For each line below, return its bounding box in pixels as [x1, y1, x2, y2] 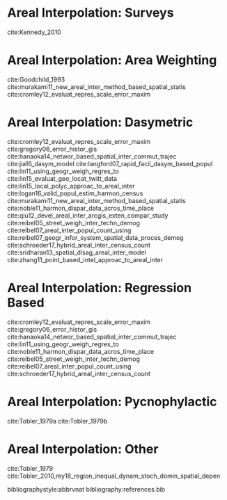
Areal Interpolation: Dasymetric [7, 115, 194, 130]
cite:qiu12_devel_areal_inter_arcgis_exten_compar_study [7, 211, 169, 220]
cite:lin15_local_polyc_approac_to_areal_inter [7, 182, 135, 190]
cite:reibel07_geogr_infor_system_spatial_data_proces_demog [7, 233, 184, 241]
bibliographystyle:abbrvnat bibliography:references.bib [7, 485, 166, 493]
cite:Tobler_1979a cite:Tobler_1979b [7, 417, 108, 425]
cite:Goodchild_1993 [7, 75, 65, 83]
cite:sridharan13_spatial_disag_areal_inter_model [7, 248, 146, 257]
